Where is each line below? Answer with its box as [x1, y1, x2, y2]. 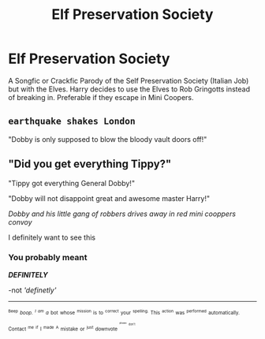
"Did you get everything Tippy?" [8, 158, 172, 171]
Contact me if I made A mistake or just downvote [8, 324, 118, 332]
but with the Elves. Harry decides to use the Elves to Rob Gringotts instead [8, 84, 251, 94]
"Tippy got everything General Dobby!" [8, 178, 136, 188]
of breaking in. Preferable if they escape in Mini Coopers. [8, 92, 195, 102]
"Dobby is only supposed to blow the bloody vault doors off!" [8, 134, 207, 143]
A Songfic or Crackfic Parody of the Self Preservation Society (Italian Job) [8, 76, 249, 85]
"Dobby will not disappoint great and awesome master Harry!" [8, 193, 211, 203]
